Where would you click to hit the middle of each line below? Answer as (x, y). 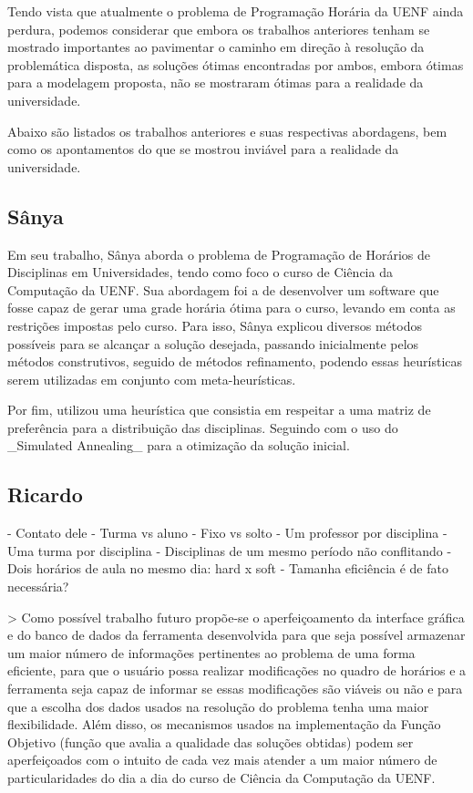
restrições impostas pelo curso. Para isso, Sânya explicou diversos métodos (215, 325)
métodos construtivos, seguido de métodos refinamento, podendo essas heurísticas (235, 361)
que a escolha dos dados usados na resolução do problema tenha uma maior (218, 706)
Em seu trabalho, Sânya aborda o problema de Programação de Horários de (219, 254)
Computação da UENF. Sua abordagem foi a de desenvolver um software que (223, 289)
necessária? (38, 587)
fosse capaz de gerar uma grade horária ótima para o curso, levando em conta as (231, 308)
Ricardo (45, 494)
